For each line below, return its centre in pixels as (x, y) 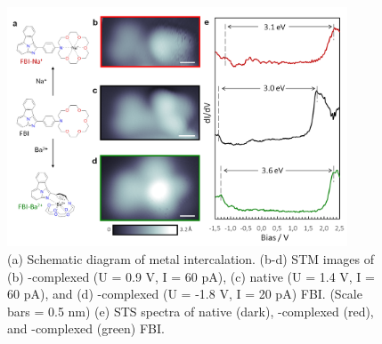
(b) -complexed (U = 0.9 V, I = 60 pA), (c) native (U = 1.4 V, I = (191, 276)
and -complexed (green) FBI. (86, 328)
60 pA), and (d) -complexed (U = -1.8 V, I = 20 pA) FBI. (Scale (185, 294)
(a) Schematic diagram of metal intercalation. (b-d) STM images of (191, 259)
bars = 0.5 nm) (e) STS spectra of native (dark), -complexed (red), (191, 311)
